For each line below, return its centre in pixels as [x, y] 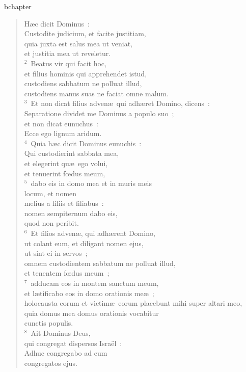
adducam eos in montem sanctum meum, [95, 283]
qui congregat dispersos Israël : [73, 343]
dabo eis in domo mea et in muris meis [91, 183]
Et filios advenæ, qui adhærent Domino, [93, 233]
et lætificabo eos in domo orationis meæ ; [89, 293]
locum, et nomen [50, 193]
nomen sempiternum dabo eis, [71, 213]
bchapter [18, 6]
